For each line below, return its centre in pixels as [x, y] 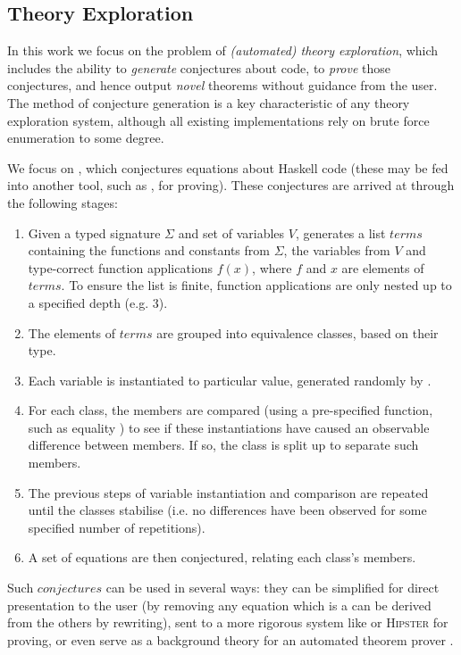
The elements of [72, 332]
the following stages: [63, 202]
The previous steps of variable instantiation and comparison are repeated [228, 492]
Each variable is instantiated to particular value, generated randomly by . [230, 380]
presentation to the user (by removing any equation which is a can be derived [219, 605]
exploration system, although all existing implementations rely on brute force [218, 120]
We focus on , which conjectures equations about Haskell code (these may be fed [228, 167]
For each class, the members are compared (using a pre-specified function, [230, 410]
